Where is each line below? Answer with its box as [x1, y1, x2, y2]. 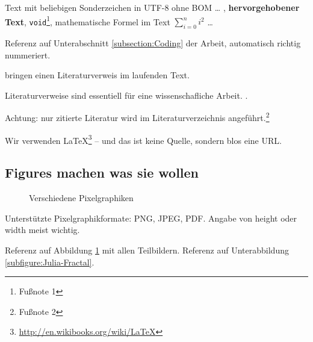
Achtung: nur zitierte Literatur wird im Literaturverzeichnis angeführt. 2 [5, 110, 270, 124]
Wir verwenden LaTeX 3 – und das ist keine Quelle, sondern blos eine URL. [5, 132, 282, 146]
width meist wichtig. [5, 223, 80, 236]
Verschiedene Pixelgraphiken [29, 191, 134, 204]
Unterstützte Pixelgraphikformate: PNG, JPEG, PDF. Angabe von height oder [5, 211, 297, 224]
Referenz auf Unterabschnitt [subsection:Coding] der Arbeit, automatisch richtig [5, 37, 301, 49]
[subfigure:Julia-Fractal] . [5, 255, 95, 268]
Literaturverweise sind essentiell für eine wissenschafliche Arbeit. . [5, 89, 248, 101]
